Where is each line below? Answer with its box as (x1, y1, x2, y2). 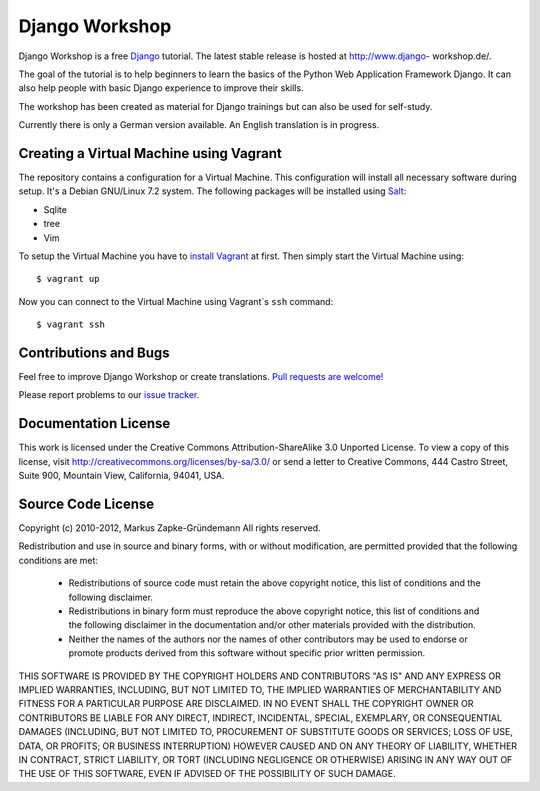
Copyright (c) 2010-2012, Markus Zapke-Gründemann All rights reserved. (18, 522, 321, 534)
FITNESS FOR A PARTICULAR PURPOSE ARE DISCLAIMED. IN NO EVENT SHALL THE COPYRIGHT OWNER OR (18, 698, 474, 710)
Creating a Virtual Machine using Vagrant (18, 145, 282, 162)
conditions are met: (18, 554, 99, 566)
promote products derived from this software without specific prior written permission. (68, 647, 426, 659)
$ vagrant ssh (36, 319, 105, 330)
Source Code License (18, 495, 155, 512)
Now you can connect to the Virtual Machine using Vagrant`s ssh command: (18, 295, 334, 307)
